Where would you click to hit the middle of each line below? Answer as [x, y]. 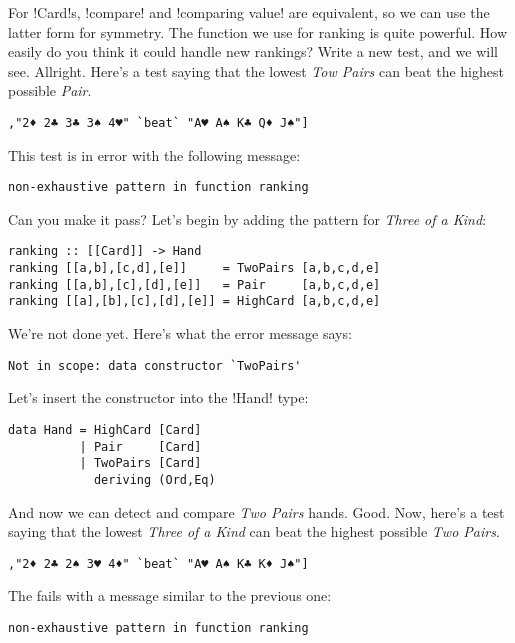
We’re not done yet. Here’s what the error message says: [180, 333]
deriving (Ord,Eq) [154, 479]
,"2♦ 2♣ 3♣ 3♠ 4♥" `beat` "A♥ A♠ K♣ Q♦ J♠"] [158, 122]
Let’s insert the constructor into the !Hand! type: [158, 397]
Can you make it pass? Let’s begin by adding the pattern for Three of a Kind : [247, 218]
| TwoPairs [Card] [140, 463]
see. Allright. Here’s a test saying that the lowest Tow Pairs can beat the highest [256, 70]
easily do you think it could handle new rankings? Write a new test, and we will [253, 51]
